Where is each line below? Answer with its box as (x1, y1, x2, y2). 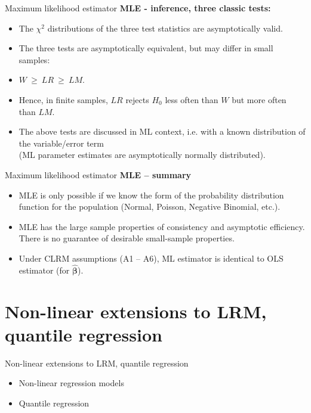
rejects (125, 93, 149, 105)
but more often (232, 93, 287, 105)
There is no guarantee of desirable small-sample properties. (19, 232, 235, 244)
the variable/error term (19, 136, 104, 149)
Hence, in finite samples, (19, 93, 108, 105)
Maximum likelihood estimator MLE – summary (5, 168, 192, 181)
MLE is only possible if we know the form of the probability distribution (19, 188, 284, 201)
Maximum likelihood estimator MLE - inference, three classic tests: (5, 2, 271, 14)
